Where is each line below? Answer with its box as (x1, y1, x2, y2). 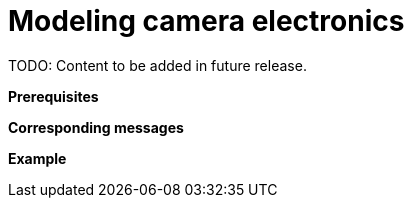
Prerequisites (8, 87, 99, 105)
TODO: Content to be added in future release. (8, 56, 307, 74)
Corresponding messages (8, 118, 184, 136)
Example (8, 149, 67, 167)
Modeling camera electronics (8, 4, 405, 38)
